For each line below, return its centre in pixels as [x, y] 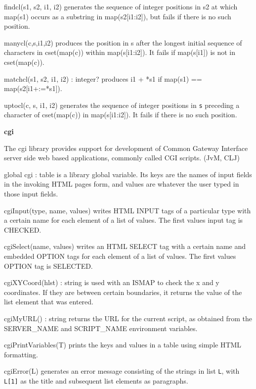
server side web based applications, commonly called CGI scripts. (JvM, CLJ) [122, 158]
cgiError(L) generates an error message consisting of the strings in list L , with [122, 371]
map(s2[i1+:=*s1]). [33, 88]
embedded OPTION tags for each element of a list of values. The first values [120, 256]
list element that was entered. [49, 302]
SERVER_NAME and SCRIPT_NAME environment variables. [101, 328]
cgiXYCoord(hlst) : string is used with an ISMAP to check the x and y [112, 282]
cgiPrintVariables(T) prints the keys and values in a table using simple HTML [123, 345]
